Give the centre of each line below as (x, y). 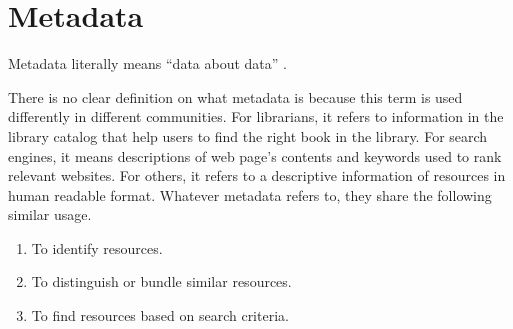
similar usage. (50, 214)
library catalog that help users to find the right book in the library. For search (248, 135)
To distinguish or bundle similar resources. (161, 281)
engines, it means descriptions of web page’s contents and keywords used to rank (255, 155)
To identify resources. (97, 247)
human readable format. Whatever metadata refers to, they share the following (250, 194)
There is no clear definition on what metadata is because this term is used (235, 96)
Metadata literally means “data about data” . (147, 63)
